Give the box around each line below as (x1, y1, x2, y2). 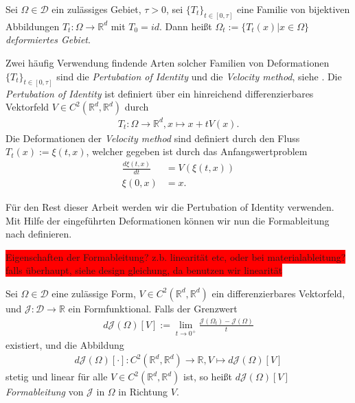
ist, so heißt (183, 369, 232, 384)
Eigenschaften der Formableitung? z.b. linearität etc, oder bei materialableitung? (5, 249, 346, 264)
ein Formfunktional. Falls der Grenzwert (68, 301, 238, 315)
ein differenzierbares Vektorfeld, (211, 286, 345, 300)
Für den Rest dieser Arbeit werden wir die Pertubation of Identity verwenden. (5, 200, 334, 214)
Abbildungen (5, 19, 60, 33)
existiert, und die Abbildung (5, 337, 124, 352)
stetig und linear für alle (5, 369, 108, 384)
